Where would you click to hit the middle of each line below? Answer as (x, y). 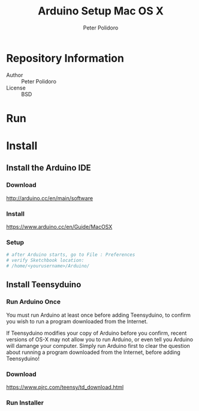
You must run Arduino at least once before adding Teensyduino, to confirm (98, 315)
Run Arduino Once (34, 302)
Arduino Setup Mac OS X (101, 11)
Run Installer (25, 403)
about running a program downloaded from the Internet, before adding (94, 352)
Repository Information (65, 58)
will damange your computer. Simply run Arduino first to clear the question (98, 346)
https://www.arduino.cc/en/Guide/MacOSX (59, 227)
